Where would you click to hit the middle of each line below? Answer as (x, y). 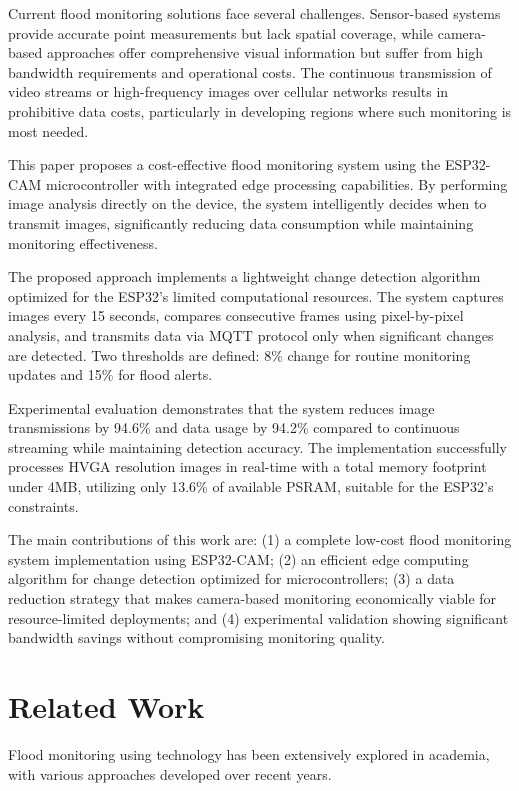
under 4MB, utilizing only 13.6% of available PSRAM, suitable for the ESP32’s (251, 486)
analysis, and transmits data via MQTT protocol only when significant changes (251, 334)
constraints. (43, 505)
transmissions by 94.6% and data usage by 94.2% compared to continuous (234, 427)
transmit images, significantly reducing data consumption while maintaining (241, 222)
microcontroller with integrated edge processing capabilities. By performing (277, 183)
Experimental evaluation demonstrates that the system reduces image (221, 407)
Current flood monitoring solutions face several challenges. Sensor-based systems (254, 13)
